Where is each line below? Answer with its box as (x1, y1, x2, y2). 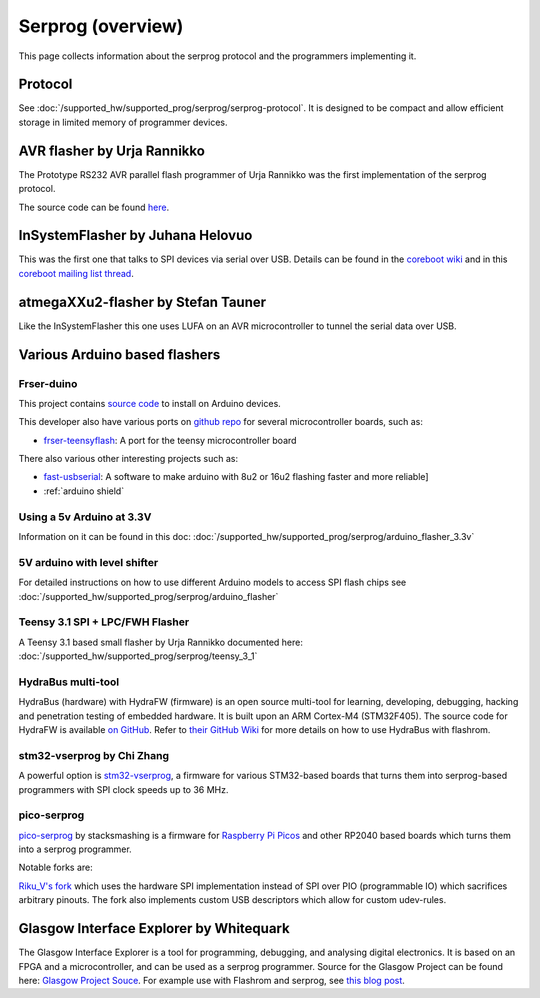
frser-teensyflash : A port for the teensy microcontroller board (43, 434, 297, 446)
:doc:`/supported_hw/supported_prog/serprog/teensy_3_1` (18, 650, 258, 662)
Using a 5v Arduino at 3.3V (18, 510, 152, 524)
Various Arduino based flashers (18, 346, 221, 363)
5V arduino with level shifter (18, 555, 159, 569)
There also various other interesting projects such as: (18, 453, 239, 465)
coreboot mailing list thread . (18, 267, 134, 279)
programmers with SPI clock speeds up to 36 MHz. (18, 783, 229, 795)
